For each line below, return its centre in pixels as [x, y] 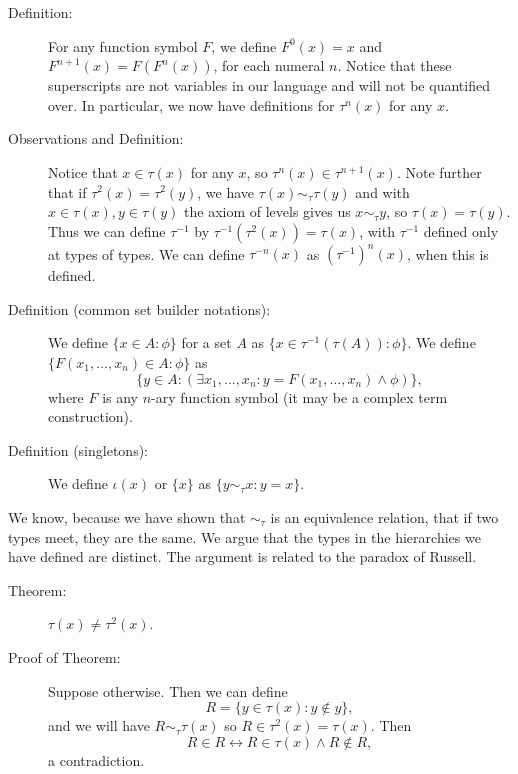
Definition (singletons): [78, 449]
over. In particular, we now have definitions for [191, 104]
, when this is [448, 253]
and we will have [99, 725]
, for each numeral [269, 65]
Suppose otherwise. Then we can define [168, 690]
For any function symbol [123, 45]
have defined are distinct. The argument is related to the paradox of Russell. [242, 556]
